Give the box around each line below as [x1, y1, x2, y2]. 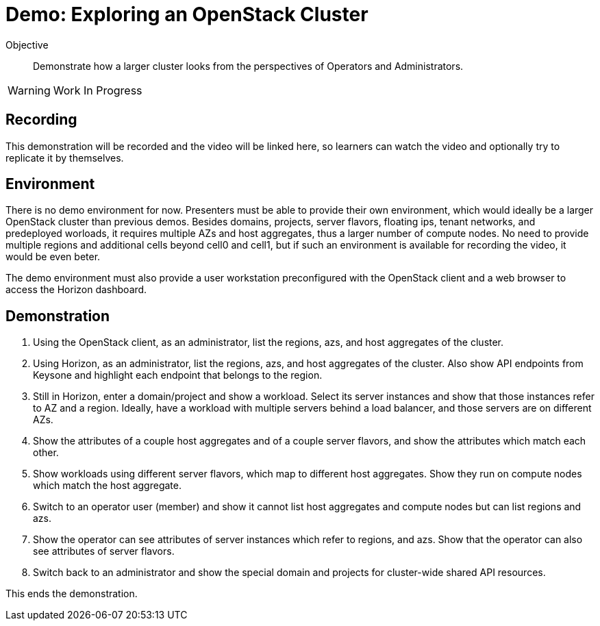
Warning [8, 83, 51, 97]
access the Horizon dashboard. [5, 284, 147, 296]
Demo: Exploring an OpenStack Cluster [5, 3, 368, 26]
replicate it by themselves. [5, 151, 124, 164]
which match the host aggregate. [33, 479, 182, 492]
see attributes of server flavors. [33, 545, 175, 558]
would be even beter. [5, 251, 101, 263]
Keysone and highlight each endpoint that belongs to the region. [33, 369, 323, 381]
